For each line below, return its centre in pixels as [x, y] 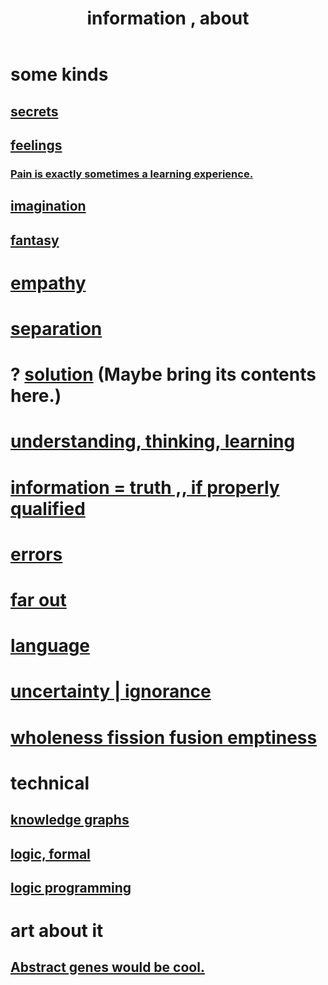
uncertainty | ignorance [111, 691]
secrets [34, 111]
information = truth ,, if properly [145, 487]
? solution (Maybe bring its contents [163, 374]
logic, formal [50, 853]
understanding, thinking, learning [153, 441]
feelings [36, 145]
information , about [168, 18]
